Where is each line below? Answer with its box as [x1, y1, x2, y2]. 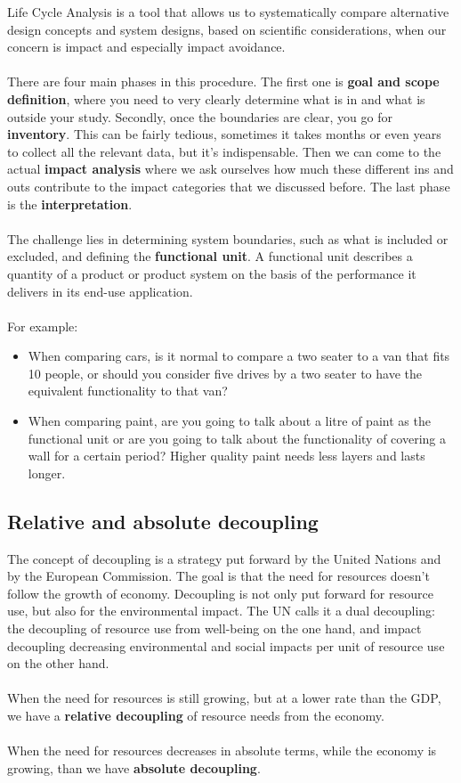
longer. [28, 463, 66, 482]
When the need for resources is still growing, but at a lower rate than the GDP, [7, 689, 441, 707]
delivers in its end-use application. [7, 281, 193, 300]
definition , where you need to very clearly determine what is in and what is [7, 89, 425, 108]
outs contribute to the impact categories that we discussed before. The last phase [7, 176, 450, 195]
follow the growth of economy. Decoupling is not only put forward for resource [7, 583, 433, 602]
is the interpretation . [7, 194, 133, 213]
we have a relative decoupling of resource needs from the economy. [7, 706, 384, 724]
